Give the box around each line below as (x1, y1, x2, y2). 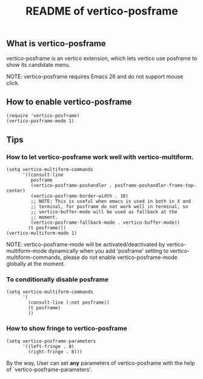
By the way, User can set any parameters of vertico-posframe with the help (6, 359, 195, 366)
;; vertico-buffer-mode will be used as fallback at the (30, 209, 178, 215)
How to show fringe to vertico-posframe (6, 324, 127, 333)
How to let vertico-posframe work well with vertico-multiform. (6, 153, 194, 161)
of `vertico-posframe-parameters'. (6, 366, 93, 373)
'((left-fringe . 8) (22, 343, 75, 349)
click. (6, 79, 20, 86)
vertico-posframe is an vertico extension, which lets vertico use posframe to (6, 55, 198, 62)
